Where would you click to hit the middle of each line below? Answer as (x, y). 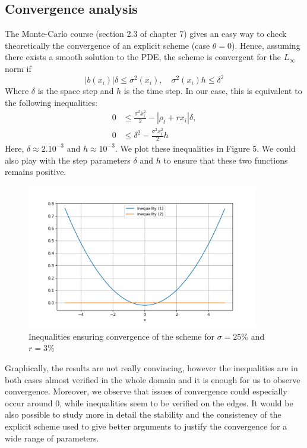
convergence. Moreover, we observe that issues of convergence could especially (146, 391)
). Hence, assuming (266, 45)
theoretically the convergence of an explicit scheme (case (107, 45)
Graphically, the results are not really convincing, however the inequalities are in (151, 367)
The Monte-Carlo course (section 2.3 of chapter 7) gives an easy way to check (146, 34)
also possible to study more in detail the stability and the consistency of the (143, 414)
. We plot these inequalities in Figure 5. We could (205, 148)
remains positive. (36, 172)
